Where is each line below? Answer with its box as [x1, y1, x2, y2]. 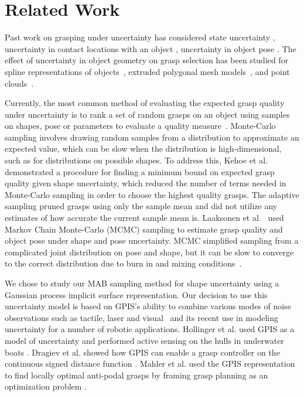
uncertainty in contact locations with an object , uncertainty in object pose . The [5, 42, 296, 54]
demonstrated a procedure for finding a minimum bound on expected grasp [5, 165, 275, 177]
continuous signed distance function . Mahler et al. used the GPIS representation [5, 357, 295, 370]
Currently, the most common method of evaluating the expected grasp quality [5, 97, 285, 109]
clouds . [5, 77, 34, 89]
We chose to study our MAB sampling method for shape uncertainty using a [5, 277, 279, 289]
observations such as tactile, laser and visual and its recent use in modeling [5, 311, 278, 323]
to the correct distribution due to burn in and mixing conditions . [5, 257, 242, 269]
